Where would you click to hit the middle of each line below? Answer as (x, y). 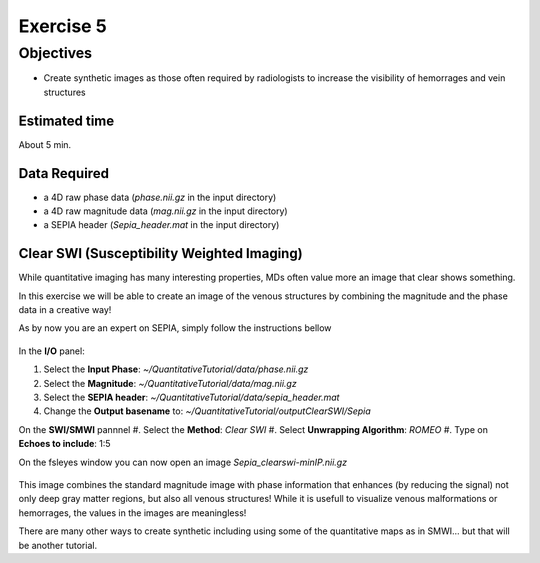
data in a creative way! (65, 310)
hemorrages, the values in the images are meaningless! (132, 512)
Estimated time (66, 120)
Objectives (55, 53)
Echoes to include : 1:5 (64, 444)
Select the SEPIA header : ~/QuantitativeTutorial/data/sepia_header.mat (191, 397)
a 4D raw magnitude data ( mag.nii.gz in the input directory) (166, 211)
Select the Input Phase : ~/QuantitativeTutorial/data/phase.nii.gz (176, 369)
